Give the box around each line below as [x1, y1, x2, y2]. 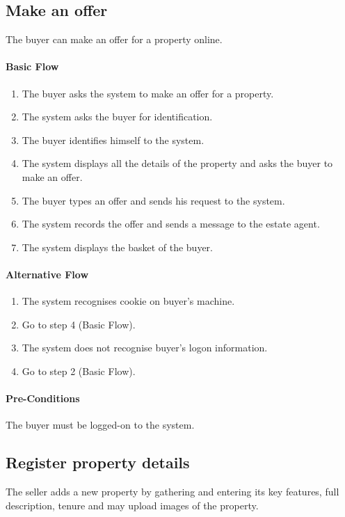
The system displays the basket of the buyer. [22, 239, 213, 254]
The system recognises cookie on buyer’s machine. [22, 294, 235, 308]
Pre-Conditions [6, 391, 80, 406]
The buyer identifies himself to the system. [22, 132, 204, 147]
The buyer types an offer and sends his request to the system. [22, 193, 285, 207]
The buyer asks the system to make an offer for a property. [22, 86, 274, 100]
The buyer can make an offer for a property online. [6, 32, 223, 47]
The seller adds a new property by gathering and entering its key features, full [6, 484, 339, 499]
